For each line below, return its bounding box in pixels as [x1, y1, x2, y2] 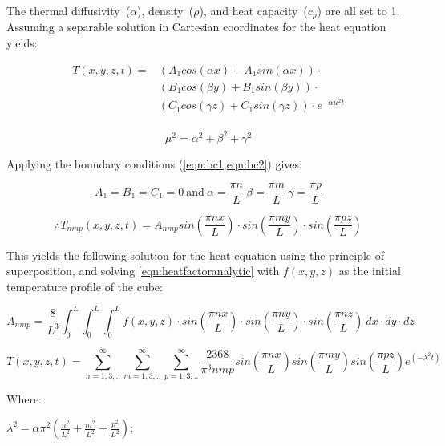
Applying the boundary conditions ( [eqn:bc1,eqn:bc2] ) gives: [6, 155, 302, 172]
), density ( [137, 2, 194, 18]
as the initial [338, 262, 401, 279]
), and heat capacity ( [199, 2, 308, 18]
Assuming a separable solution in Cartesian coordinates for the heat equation [6, 18, 386, 35]
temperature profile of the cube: [6, 278, 163, 294]
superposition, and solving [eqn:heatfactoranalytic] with [6, 262, 280, 279]
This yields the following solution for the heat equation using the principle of [6, 246, 384, 263]
